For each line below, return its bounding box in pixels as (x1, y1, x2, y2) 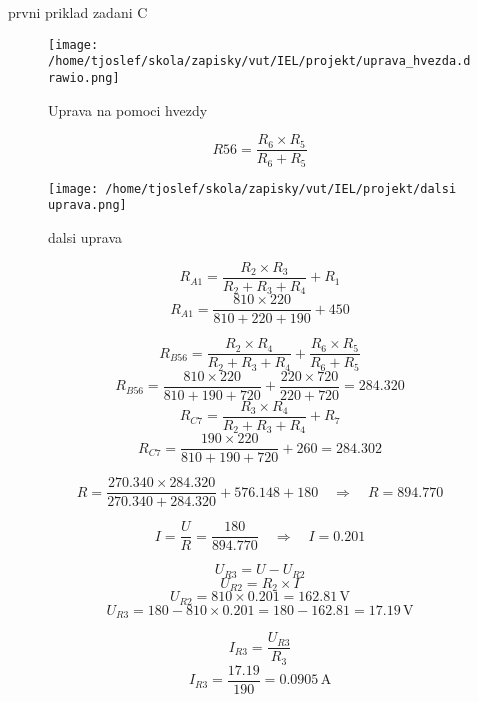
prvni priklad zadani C (8, 2, 148, 22)
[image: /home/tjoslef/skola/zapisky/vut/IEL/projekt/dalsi (48, 181, 457, 196)
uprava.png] (48, 198, 127, 213)
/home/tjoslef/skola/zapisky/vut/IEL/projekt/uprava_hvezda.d (48, 54, 471, 69)
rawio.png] (48, 70, 120, 85)
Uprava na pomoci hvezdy (48, 99, 208, 120)
